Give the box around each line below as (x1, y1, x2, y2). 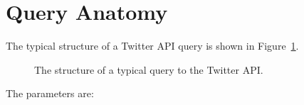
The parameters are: (6, 86, 94, 101)
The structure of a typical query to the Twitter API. (34, 62, 263, 77)
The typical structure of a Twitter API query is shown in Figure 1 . (6, 38, 299, 53)
